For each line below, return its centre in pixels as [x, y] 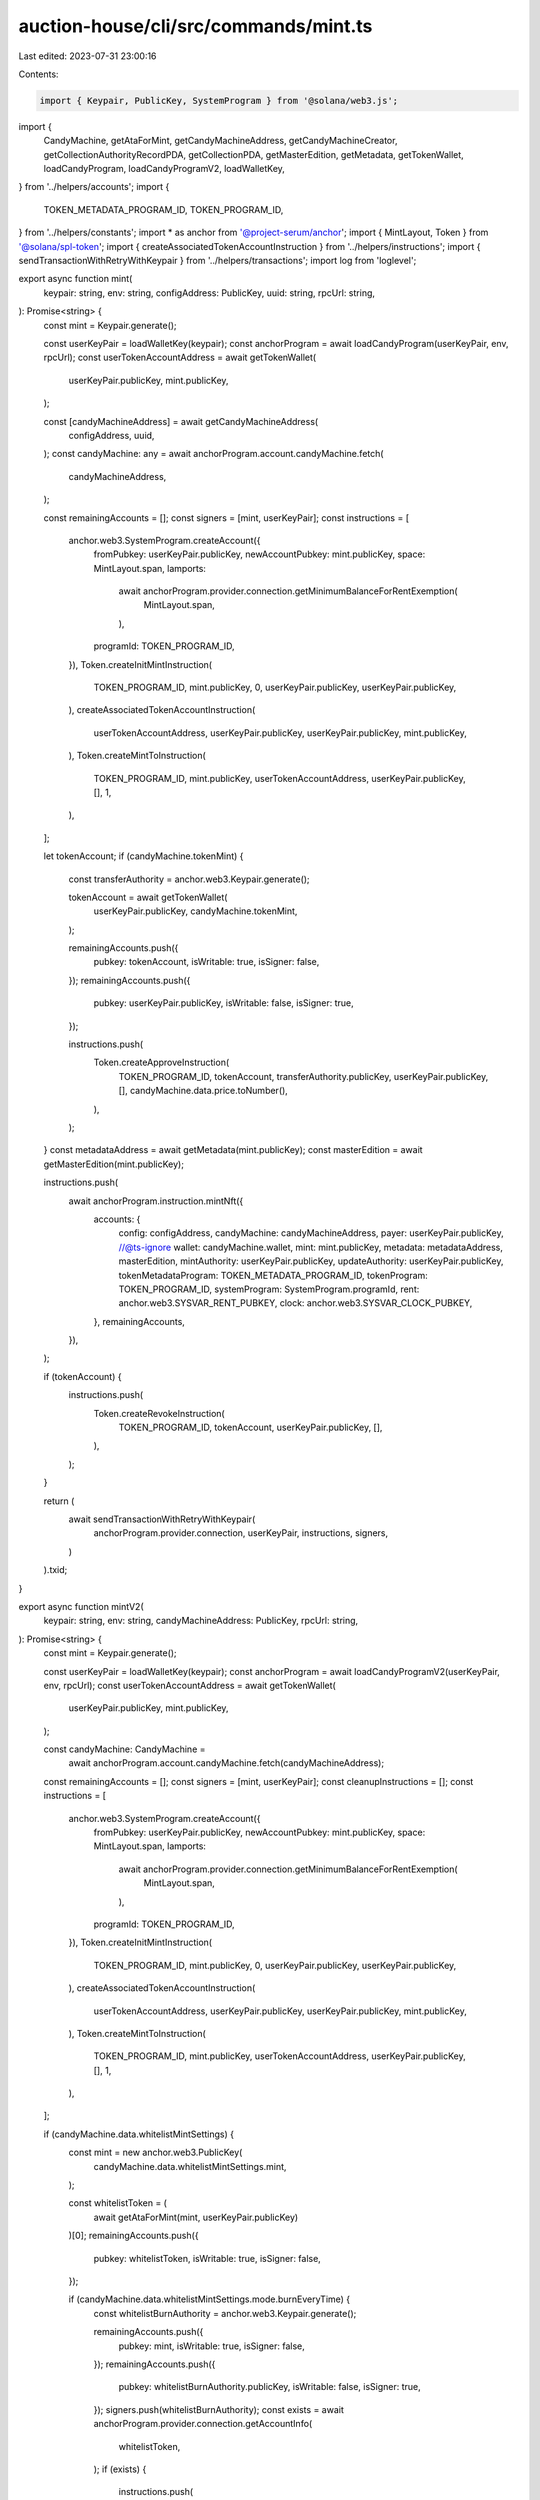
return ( [59, 1501]
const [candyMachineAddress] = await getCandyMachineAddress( [181, 421]
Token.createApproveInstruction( [161, 1062]
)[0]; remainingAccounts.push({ [133, 2236]
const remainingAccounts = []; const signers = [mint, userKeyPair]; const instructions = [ [226, 517]
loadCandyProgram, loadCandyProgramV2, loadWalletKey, [164, 169]
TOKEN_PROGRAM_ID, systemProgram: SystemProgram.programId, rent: [269, 1289]
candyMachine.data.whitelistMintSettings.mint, [190, 2166]
